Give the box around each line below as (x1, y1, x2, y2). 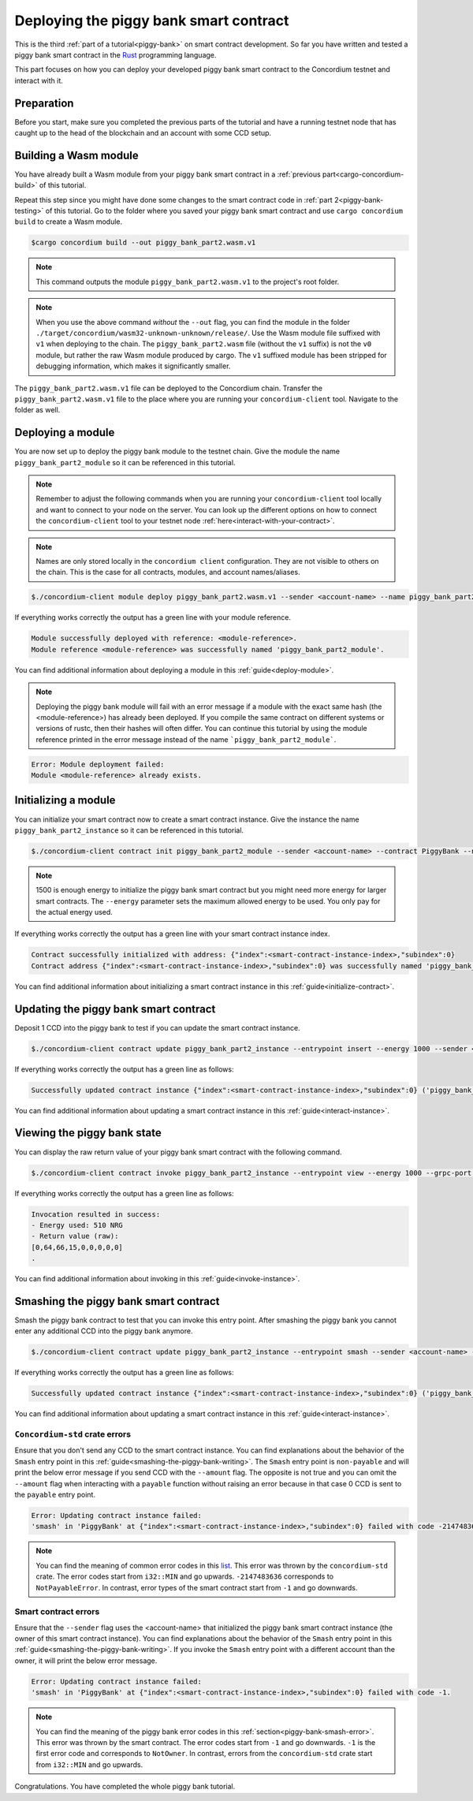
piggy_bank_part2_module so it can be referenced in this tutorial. (14, 457, 236, 467)
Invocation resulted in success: (31, 1210, 161, 1218)
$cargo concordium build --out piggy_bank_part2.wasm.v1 (31, 238, 256, 248)
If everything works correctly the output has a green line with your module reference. (14, 613, 292, 622)
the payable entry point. (14, 1490, 96, 1500)
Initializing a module (14, 793, 116, 807)
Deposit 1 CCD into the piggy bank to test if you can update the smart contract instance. (14, 1023, 300, 1032)
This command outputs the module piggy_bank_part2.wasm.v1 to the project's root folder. (35, 277, 340, 286)
